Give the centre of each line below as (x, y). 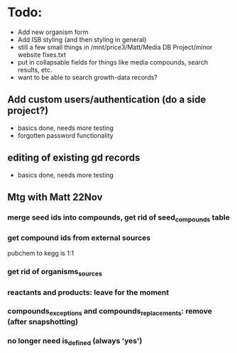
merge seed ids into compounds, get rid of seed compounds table (119, 218)
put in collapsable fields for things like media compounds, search (112, 62)
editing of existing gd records (74, 158)
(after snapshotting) (43, 322)
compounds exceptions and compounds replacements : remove (110, 312)
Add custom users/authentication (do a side (107, 100)
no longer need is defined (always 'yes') (75, 341)
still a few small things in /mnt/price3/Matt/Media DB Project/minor (115, 47)
